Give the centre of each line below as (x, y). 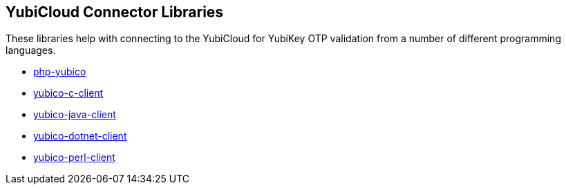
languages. (31, 50)
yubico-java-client (75, 115)
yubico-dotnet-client (80, 136)
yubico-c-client (68, 93)
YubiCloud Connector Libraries (115, 12)
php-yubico (60, 72)
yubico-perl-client (74, 158)
